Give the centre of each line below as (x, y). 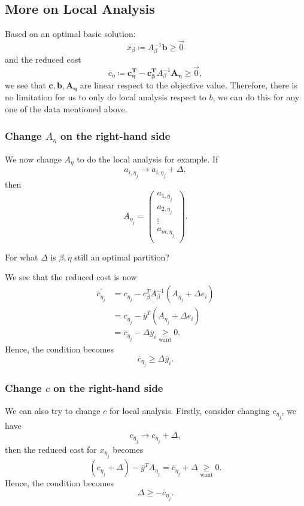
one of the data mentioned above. (66, 109)
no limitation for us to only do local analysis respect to (106, 97)
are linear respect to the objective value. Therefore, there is (189, 85)
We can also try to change (53, 410)
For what (22, 257)
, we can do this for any (256, 97)
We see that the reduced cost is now (71, 277)
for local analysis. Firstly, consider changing (189, 410)
